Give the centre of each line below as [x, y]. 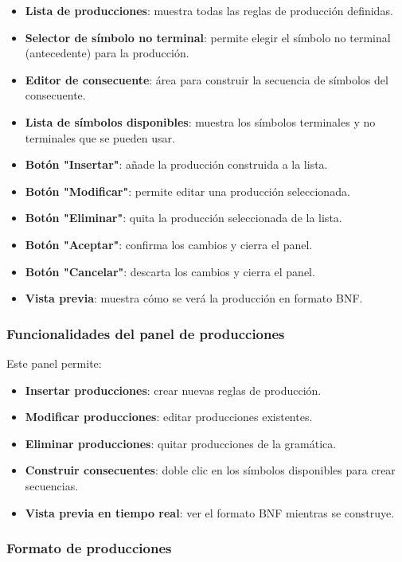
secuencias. [52, 485]
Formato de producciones [89, 548]
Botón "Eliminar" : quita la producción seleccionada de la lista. [183, 218]
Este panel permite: [54, 363]
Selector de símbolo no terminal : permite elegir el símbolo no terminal [208, 37]
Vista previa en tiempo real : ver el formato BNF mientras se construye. [210, 512]
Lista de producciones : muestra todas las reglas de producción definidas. [209, 10]
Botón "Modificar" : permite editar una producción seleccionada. [187, 191]
